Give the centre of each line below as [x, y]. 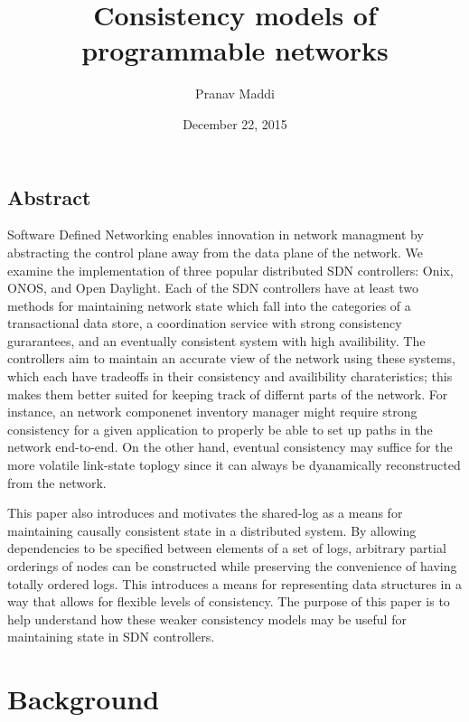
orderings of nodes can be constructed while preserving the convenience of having [232, 566]
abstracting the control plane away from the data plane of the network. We [215, 252]
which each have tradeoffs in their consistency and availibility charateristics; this [230, 376]
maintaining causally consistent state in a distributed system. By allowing [212, 530]
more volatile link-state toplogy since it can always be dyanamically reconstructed [234, 465]
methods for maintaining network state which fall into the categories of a [209, 305]
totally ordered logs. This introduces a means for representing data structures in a [234, 583]
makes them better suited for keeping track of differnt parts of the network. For [228, 394]
